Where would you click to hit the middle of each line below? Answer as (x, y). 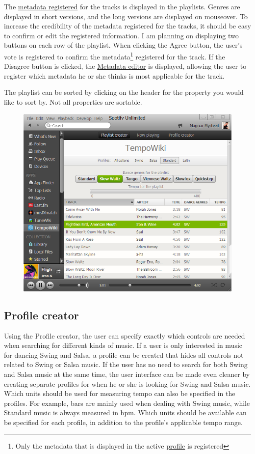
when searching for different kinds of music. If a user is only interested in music (123, 345)
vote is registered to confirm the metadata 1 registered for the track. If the (115, 56)
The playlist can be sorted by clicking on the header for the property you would (124, 92)
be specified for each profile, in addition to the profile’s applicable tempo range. (123, 422)
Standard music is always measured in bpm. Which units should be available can (125, 412)
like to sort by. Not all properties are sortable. (73, 102)
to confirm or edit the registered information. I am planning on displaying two (121, 35)
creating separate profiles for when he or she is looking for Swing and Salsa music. (127, 383)
